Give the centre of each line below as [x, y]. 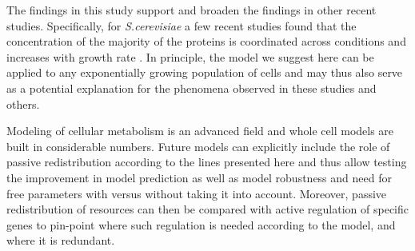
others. [23, 104]
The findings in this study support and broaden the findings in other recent [192, 10]
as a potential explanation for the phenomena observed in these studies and [192, 88]
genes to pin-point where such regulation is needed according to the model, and [201, 224]
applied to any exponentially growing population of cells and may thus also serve [205, 72]
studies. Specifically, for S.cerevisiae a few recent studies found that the [182, 25]
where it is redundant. [61, 240]
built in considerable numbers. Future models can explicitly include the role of [198, 146]
